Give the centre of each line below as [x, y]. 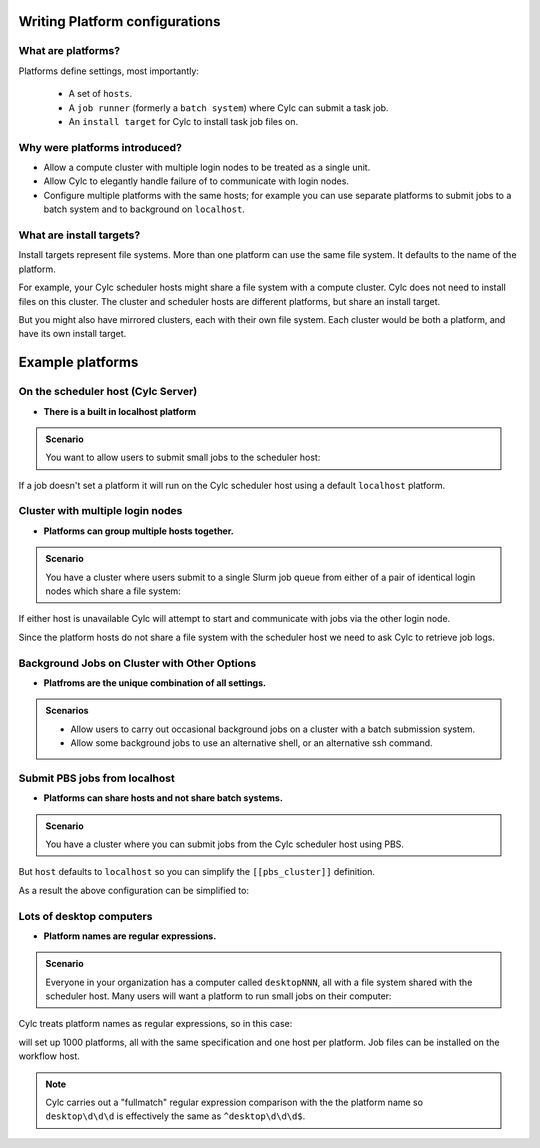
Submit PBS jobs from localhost [96, 778]
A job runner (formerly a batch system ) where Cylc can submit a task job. [228, 107]
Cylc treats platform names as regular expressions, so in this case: [155, 1024]
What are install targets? [79, 235]
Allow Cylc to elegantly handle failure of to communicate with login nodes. [196, 181]
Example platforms [78, 362]
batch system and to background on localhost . [144, 209]
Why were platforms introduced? [100, 147]
